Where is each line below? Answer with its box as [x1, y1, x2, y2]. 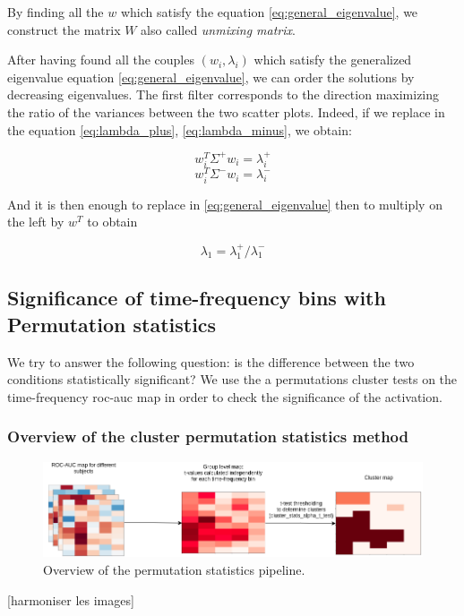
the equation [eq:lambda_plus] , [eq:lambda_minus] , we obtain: [7, 120, 352, 139]
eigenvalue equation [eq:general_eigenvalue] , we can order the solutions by [7, 67, 415, 86]
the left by [7, 212, 64, 231]
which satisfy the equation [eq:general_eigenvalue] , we [120, 3, 418, 21]
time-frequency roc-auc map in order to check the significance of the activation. [7, 387, 443, 406]
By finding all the [7, 3, 104, 21]
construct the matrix [7, 20, 121, 38]
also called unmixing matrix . [141, 20, 296, 38]
